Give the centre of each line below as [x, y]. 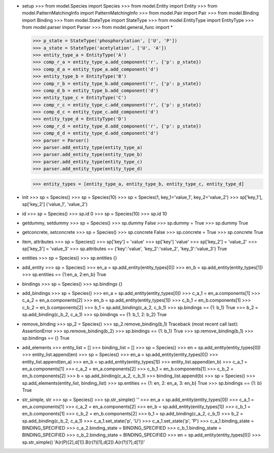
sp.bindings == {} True [46, 338]
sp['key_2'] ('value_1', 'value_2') [55, 204]
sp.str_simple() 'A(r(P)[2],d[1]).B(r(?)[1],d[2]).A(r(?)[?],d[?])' [83, 442]
